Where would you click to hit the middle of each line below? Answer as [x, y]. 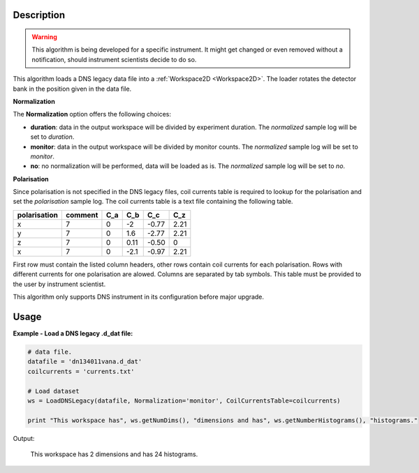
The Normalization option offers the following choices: [92, 114]
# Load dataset [53, 391]
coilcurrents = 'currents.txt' [81, 371]
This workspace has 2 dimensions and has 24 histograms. [114, 454]
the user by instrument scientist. [59, 284]
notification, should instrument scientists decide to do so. [114, 59]
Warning [44, 37]
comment [82, 215]
